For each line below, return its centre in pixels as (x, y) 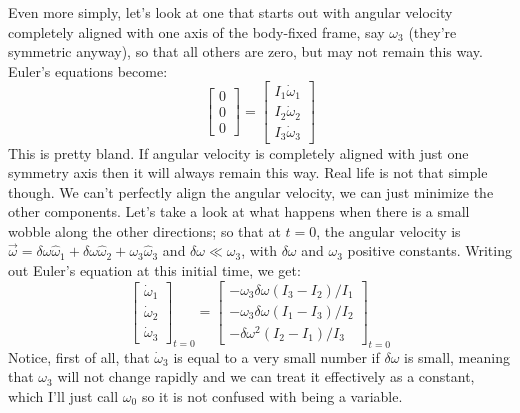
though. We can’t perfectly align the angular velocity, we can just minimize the (251, 191)
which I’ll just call (63, 395)
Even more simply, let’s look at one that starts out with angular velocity (230, 12)
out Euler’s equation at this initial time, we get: (154, 270)
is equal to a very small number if (276, 356)
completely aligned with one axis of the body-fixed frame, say (196, 31)
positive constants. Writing (429, 250)
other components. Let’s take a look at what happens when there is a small (239, 211)
